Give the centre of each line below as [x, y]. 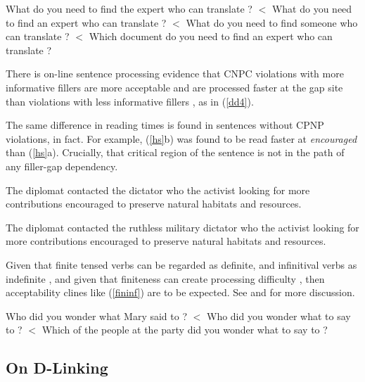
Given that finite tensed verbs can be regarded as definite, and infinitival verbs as [181, 264]
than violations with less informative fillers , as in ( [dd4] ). [130, 101]
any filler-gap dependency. [62, 166]
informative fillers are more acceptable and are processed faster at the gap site [174, 87]
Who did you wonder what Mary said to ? [97, 316]
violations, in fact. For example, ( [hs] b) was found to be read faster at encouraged [181, 138]
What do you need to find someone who [272, 22]
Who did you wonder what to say [278, 316]
